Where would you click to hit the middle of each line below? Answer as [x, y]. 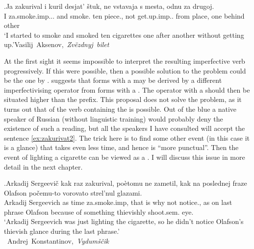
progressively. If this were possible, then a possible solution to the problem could [125, 70]
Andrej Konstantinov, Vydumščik [58, 240]
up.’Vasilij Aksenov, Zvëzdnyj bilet [57, 44]
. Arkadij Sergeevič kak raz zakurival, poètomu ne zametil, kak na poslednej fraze [126, 183]
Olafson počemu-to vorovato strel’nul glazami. [73, 192]
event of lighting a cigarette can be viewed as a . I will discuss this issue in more [125, 157]
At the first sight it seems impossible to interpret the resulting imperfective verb [125, 61]
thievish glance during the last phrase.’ [62, 231]
